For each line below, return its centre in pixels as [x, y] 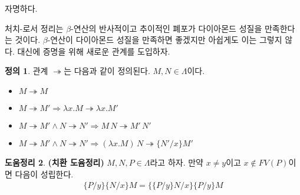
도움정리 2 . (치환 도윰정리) [55, 162]
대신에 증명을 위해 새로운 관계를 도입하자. [94, 51]
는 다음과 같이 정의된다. [107, 71]
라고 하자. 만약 [177, 162]
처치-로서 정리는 [34, 28]
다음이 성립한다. [44, 174]
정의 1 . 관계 [27, 71]
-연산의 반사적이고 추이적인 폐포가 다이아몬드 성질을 [167, 28]
